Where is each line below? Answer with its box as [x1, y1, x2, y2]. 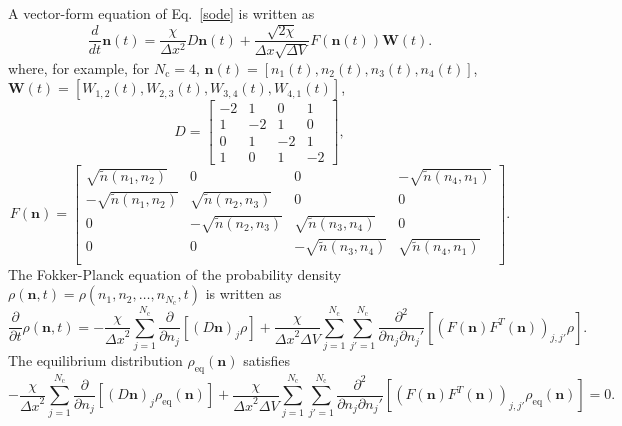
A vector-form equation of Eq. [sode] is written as [8, 3, 315, 23]
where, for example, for [8, 57, 150, 78]
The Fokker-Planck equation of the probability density [8, 263, 342, 284]
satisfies [243, 350, 291, 371]
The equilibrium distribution [8, 350, 183, 371]
